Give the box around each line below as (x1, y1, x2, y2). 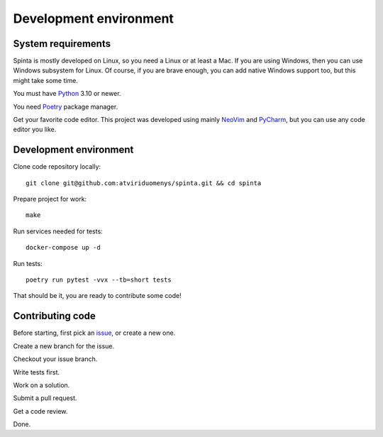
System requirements (13, 38, 111, 50)
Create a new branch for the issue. (13, 341, 115, 350)
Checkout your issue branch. (13, 355, 98, 363)
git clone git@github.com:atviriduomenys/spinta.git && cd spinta (26, 179, 262, 187)
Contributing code (13, 310, 96, 322)
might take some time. (13, 76, 78, 84)
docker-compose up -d (26, 243, 101, 252)
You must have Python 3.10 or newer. (13, 89, 121, 98)
